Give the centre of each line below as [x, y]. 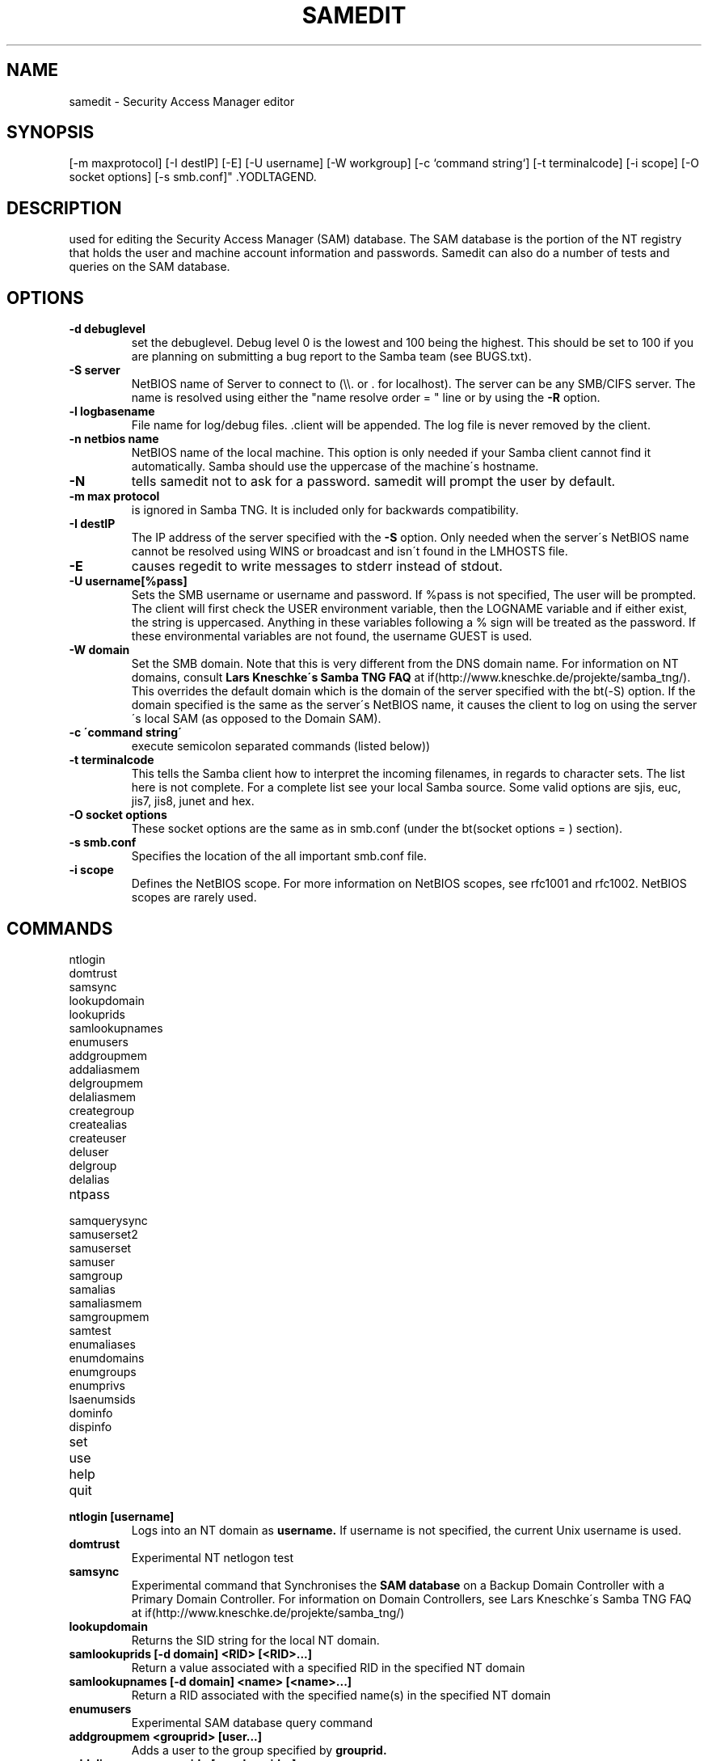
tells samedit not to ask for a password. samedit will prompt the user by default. [373, 481]
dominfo [91, 1413]
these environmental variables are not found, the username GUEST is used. [332, 636]
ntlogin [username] [122, 1516]
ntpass [89, 1194]
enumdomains [107, 1358]
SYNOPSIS [51, 133]
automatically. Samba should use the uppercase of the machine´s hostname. [335, 467]
